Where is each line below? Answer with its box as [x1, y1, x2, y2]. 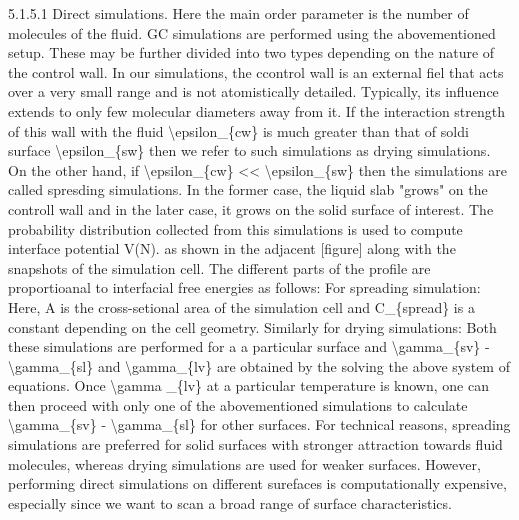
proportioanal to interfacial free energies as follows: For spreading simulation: [8, 277, 481, 298]
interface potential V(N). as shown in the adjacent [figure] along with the [8, 238, 456, 259]
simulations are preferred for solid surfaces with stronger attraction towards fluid [8, 434, 503, 455]
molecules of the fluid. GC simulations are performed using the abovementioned [8, 22, 496, 43]
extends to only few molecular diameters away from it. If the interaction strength [8, 100, 506, 121]
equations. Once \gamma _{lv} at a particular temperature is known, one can [8, 375, 489, 396]
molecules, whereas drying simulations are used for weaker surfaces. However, [8, 453, 481, 474]
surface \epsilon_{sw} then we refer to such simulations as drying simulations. [8, 140, 491, 161]
